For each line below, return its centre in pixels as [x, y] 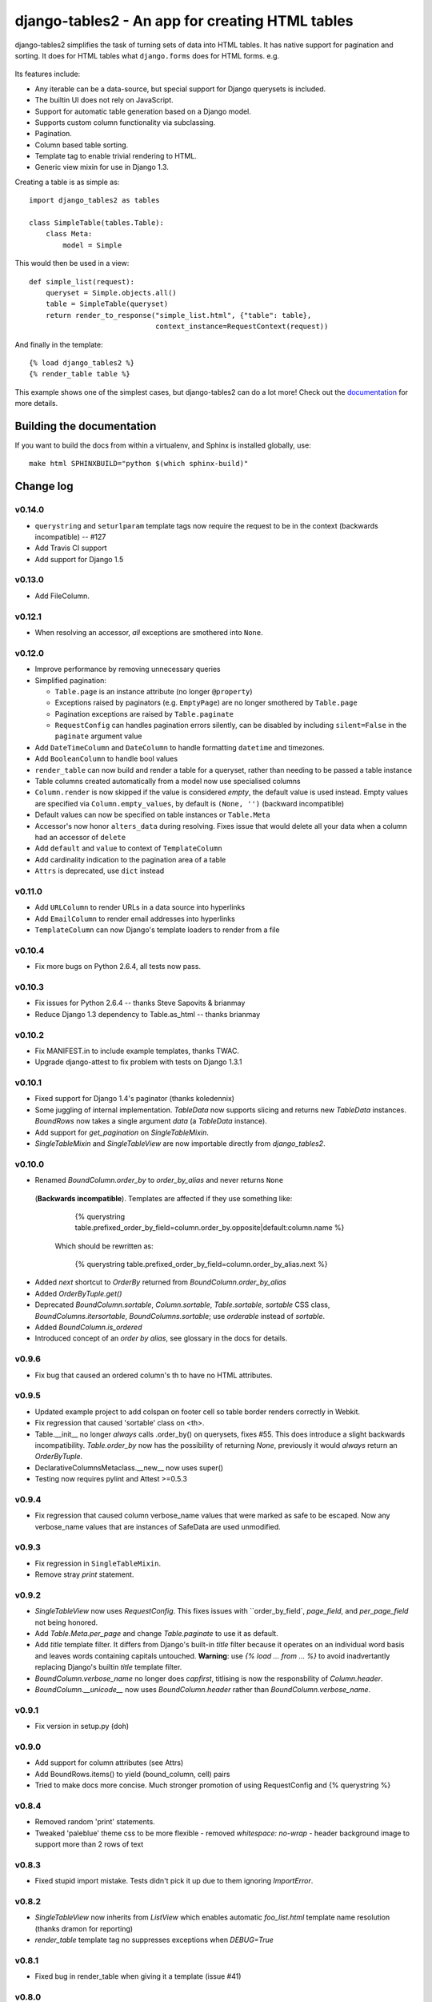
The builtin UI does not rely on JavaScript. [104, 100]
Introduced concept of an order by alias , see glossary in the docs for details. [161, 1338]
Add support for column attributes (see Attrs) [109, 1763]
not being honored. [66, 1622]
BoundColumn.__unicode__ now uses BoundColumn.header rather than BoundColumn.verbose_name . [203, 1689]
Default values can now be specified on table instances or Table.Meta [153, 815]
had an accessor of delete [80, 837]
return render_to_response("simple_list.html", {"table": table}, [178, 315]
